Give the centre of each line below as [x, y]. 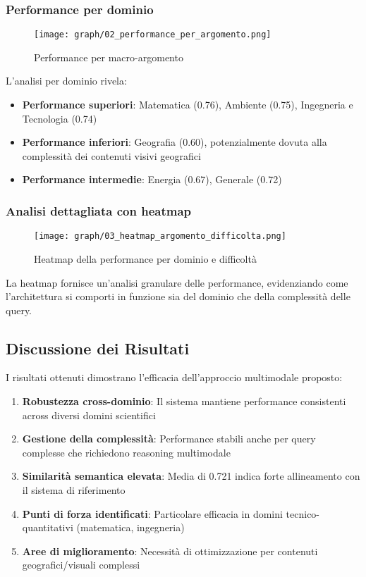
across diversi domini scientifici [89, 415]
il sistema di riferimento [74, 490]
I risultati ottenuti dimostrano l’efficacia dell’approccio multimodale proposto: [174, 377]
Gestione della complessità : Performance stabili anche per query [169, 439]
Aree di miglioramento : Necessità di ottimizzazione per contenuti [170, 551]
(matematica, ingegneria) [130, 527]
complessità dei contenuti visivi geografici [111, 155]
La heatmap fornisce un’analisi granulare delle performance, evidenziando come [177, 282]
